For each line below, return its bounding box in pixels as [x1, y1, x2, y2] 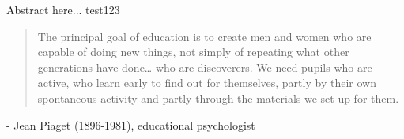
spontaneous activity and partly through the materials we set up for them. [37, 89, 399, 106]
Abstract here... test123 [6, 2, 120, 17]
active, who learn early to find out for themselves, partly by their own [37, 74, 376, 91]
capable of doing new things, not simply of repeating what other [37, 43, 349, 60]
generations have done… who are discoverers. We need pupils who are [37, 58, 372, 75]
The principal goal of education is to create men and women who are [37, 28, 372, 44]
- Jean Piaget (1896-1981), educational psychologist [6, 116, 255, 133]
